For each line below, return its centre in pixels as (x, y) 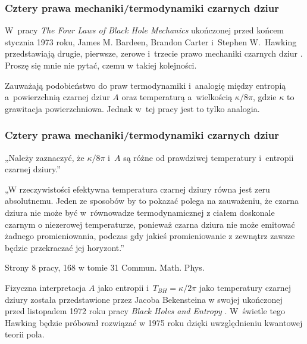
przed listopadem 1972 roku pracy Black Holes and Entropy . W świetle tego (145, 311)
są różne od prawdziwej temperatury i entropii (209, 157)
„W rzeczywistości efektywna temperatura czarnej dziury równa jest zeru (137, 189)
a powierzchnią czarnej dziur (57, 97)
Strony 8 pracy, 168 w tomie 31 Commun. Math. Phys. (105, 267)
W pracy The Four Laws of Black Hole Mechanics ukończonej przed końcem (145, 30)
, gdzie (264, 97)
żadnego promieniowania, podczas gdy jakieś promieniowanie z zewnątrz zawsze (150, 236)
